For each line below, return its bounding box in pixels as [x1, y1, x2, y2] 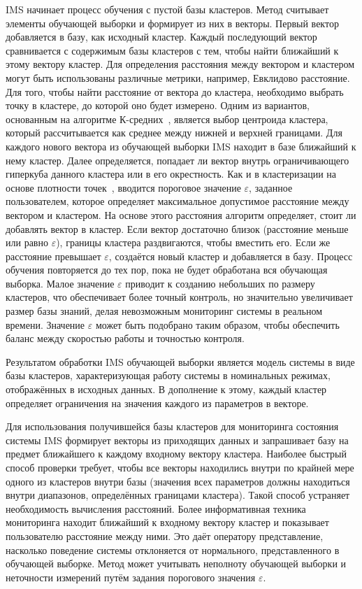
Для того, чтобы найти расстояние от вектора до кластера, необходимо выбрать [6, 84, 344, 99]
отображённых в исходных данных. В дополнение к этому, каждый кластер [6, 382, 327, 397]
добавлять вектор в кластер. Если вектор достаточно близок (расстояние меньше [6, 221, 349, 236]
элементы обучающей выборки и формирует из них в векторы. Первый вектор [6, 15, 339, 30]
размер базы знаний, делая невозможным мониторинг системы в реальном [6, 304, 323, 318]
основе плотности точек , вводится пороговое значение [6, 180, 241, 194]
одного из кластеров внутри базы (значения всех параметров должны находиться [6, 474, 350, 488]
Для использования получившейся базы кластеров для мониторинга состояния [6, 419, 339, 434]
